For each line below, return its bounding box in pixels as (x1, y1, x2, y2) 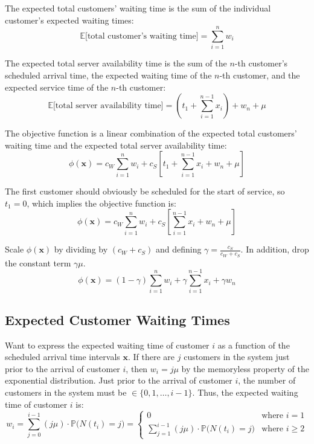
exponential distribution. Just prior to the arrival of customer (5, 374, 232, 387)
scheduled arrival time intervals (5, 350, 120, 363)
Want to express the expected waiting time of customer (5, 338, 210, 351)
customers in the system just (184, 350, 290, 363)
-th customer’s (234, 57, 288, 69)
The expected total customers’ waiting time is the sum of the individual (5, 2, 271, 14)
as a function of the (217, 338, 290, 351)
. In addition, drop (240, 243, 309, 256)
